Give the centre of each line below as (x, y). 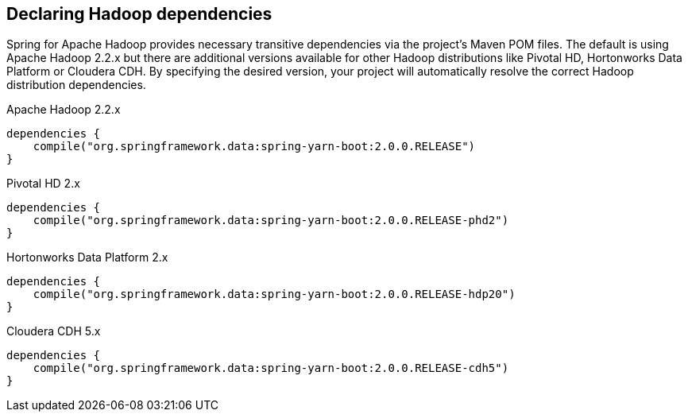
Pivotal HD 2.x (43, 184)
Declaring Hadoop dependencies (139, 14)
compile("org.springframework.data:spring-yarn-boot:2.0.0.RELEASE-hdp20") (274, 294)
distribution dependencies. (76, 85)
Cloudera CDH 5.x (54, 331)
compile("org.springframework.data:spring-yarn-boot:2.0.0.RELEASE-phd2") (271, 221)
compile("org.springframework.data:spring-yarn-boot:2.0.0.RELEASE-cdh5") (271, 368)
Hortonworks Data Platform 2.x (87, 257)
